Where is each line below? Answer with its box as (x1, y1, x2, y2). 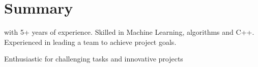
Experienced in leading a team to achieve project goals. (4, 36, 177, 47)
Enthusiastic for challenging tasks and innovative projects (4, 53, 183, 64)
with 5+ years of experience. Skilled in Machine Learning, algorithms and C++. (4, 27, 254, 37)
